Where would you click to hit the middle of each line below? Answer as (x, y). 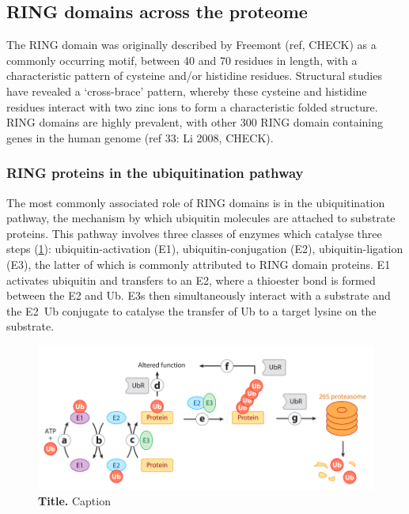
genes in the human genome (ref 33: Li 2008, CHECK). (140, 137)
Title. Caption (74, 501)
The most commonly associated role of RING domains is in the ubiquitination (196, 202)
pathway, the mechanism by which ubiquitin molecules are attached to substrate (201, 218)
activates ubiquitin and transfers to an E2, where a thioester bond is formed (191, 280)
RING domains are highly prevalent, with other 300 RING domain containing (195, 122)
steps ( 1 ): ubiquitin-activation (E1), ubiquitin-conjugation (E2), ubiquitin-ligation (205, 249)
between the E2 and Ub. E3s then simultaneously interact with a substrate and (199, 295)
